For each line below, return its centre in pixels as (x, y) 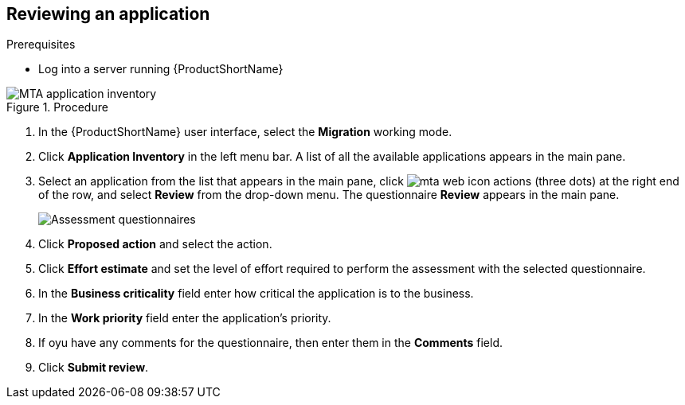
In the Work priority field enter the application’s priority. (185, 318)
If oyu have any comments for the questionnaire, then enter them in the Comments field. (270, 343)
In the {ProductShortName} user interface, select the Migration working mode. (245, 132)
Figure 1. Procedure (57, 107)
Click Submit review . (94, 368)
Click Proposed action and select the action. (155, 244)
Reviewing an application (108, 14)
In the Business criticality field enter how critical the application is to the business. (256, 294)
